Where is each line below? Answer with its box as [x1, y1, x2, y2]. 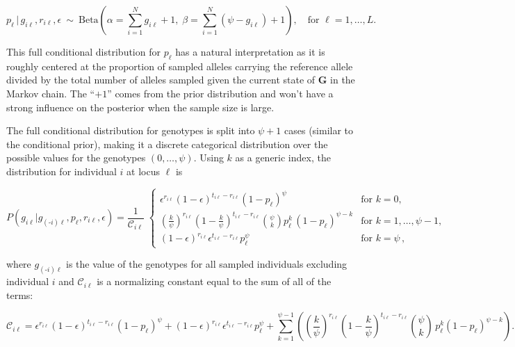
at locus [126, 163, 160, 178]
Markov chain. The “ [6, 86, 95, 100]
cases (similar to [284, 123, 354, 138]
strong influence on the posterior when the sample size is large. [6, 99, 275, 114]
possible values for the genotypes [6, 150, 146, 165]
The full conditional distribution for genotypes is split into [6, 123, 255, 138]
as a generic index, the [235, 150, 331, 165]
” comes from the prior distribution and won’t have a [107, 86, 334, 100]
